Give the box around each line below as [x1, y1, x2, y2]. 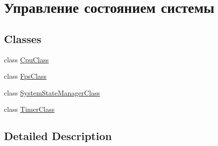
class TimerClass [4, 104, 55, 114]
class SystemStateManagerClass [4, 87, 100, 97]
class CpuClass [4, 54, 49, 64]
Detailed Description [4, 128, 112, 144]
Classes [4, 31, 42, 46]
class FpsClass [4, 71, 47, 81]
